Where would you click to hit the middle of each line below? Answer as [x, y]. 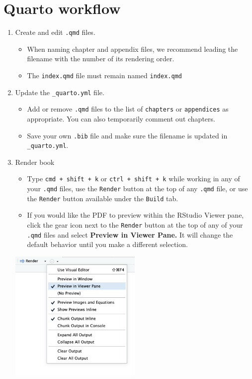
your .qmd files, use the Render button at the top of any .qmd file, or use [137, 189]
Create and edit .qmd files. [55, 32]
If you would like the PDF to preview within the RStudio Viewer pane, [135, 215]
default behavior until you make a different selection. [107, 244]
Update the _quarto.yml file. [60, 92]
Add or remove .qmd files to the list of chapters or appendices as [128, 109]
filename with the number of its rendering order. [101, 59]
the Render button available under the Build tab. [103, 198]
